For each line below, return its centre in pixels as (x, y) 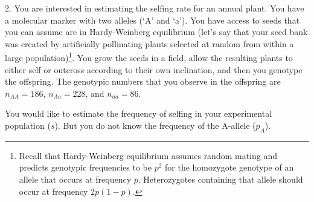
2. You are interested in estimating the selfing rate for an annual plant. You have (155, 8)
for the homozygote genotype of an (229, 167)
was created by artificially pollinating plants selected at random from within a (149, 43)
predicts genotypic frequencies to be (85, 167)
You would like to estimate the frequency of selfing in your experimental (139, 113)
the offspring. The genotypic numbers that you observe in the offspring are (143, 81)
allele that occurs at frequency (75, 179)
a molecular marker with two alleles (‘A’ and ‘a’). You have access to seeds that (152, 20)
